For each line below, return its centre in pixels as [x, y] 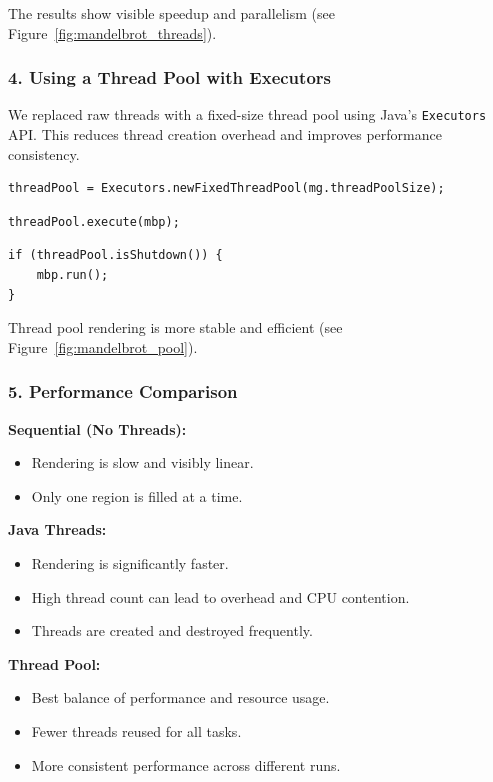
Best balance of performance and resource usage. [180, 697]
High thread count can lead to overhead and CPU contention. [220, 596]
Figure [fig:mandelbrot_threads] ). [112, 32]
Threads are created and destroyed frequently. [172, 630]
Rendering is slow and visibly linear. [142, 462]
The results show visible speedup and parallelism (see [171, 13]
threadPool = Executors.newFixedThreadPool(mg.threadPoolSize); [226, 188]
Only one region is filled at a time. [137, 495]
